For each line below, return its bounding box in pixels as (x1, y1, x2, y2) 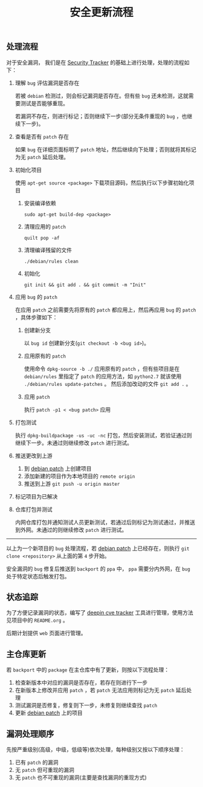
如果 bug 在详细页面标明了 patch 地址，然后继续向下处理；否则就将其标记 (14, 146, 196, 153)
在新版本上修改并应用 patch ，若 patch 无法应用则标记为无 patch (14, 687, 175, 694)
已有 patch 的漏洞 (14, 759, 59, 766)
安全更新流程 (69, 5, 134, 19)
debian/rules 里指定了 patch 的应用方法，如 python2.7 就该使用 (24, 373, 182, 380)
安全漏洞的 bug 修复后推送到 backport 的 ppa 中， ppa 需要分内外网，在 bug (6, 565, 190, 572)
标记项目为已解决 (14, 492, 58, 500)
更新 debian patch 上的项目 (14, 709, 83, 717)
